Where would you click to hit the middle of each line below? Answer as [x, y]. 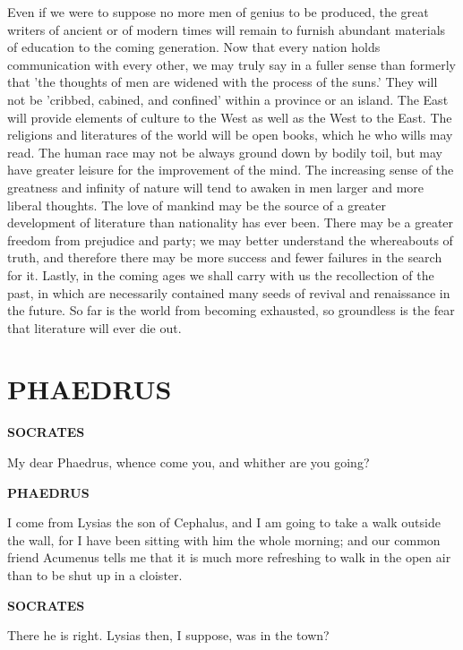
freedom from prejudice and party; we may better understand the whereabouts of [230, 239]
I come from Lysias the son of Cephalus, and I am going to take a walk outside [224, 522]
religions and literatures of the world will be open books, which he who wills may [230, 135]
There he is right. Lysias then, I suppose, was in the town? [168, 635]
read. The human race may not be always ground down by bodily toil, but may [225, 152]
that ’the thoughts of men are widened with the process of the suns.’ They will [223, 82]
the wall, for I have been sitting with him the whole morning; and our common [224, 539]
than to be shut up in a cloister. [95, 574]
